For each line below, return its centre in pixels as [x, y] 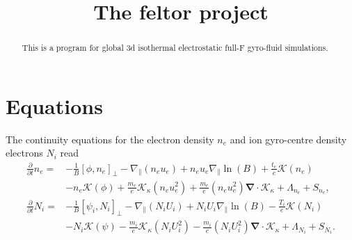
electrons [24, 153]
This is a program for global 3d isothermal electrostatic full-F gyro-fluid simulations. [175, 48]
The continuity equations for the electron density [110, 139]
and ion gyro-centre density [288, 139]
